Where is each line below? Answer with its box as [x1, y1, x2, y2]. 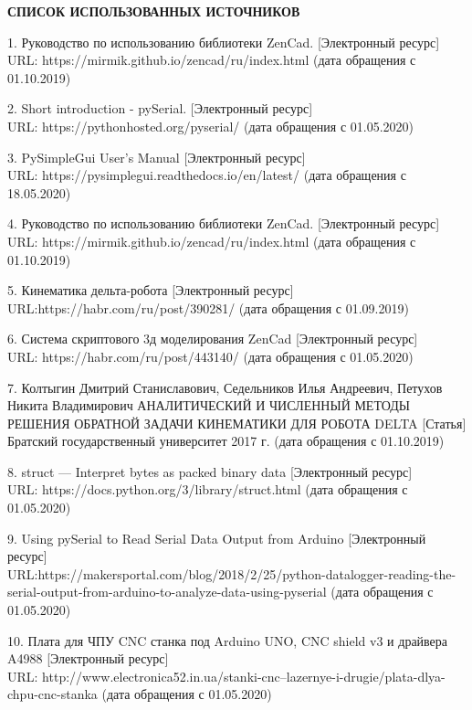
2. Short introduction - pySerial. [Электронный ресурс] [7, 99, 313, 118]
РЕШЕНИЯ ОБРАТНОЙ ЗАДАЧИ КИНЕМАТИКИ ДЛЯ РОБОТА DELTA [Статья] [7, 413, 467, 432]
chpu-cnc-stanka [7, 684, 98, 704]
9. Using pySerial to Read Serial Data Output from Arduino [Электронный [7, 528, 426, 547]
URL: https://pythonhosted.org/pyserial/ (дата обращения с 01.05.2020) [7, 116, 414, 135]
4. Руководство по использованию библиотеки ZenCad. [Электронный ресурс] [7, 214, 440, 233]
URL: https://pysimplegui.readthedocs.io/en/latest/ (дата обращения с [7, 165, 406, 185]
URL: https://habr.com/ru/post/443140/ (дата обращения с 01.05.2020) [7, 346, 414, 366]
